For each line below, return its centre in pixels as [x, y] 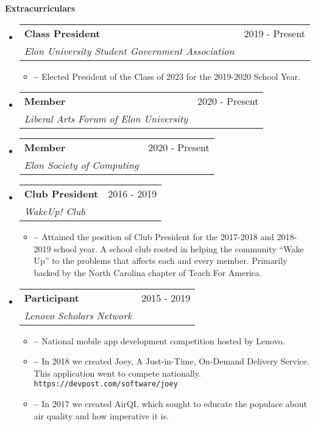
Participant [51, 297]
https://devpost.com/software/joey [106, 384]
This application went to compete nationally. [117, 373]
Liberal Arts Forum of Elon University [106, 119]
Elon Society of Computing [81, 165]
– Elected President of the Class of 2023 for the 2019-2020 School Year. [167, 76]
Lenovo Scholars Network [78, 315]
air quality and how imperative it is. [101, 415]
